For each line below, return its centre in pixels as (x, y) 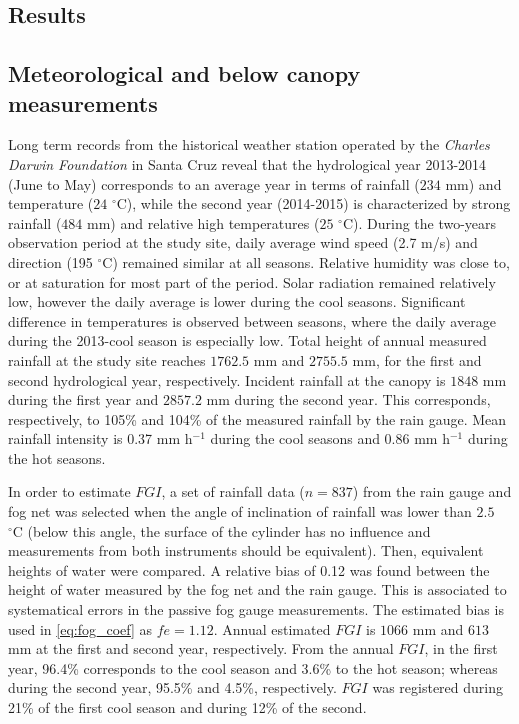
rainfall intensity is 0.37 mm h (100, 438)
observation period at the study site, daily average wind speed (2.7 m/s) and (243, 242)
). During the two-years (425, 222)
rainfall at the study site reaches (107, 359)
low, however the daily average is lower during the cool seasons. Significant (237, 301)
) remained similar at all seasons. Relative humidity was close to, (311, 261)
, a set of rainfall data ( (233, 491)
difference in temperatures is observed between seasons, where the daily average (252, 320)
